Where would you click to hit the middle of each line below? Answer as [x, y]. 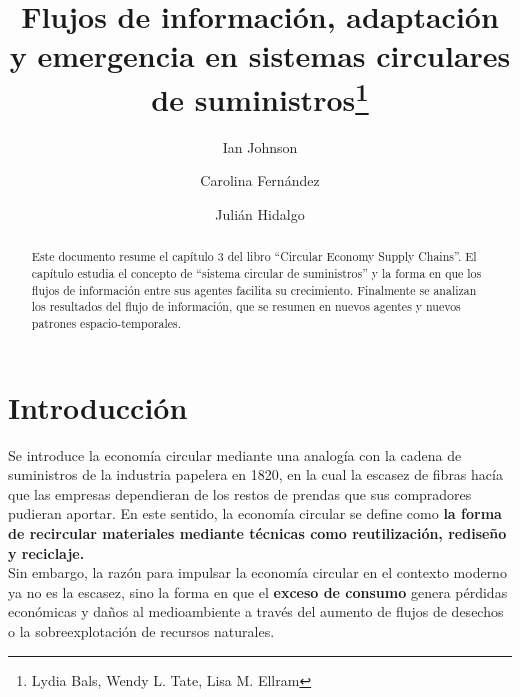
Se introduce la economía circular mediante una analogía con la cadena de [235, 454]
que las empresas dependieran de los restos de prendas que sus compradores [240, 493]
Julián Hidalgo [260, 214]
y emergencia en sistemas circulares [260, 55]
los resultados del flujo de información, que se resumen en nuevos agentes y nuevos [246, 306]
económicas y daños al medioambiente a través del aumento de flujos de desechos [256, 611]
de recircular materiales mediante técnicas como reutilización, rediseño [257, 533]
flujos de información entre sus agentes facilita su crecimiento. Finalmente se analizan [254, 289]
